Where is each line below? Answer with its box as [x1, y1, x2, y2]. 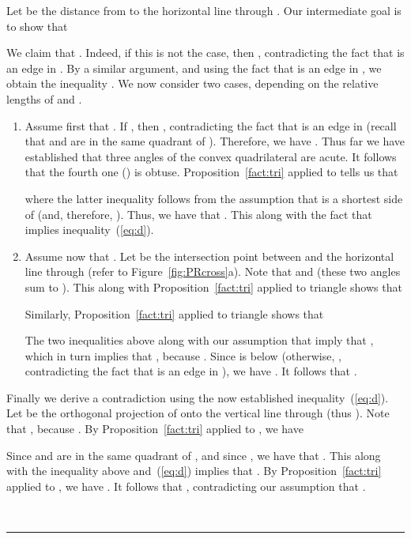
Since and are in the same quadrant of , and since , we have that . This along [6, 447, 381, 463]
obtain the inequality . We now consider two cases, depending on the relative [6, 75, 379, 92]
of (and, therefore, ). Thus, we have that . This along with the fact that [25, 205, 372, 222]
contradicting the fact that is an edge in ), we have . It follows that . [25, 363, 357, 379]
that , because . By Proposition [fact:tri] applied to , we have [6, 420, 304, 437]
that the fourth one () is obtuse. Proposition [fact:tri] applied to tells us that [25, 164, 398, 180]
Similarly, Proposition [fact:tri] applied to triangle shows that [25, 305, 324, 322]
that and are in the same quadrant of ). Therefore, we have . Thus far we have [25, 133, 405, 149]
